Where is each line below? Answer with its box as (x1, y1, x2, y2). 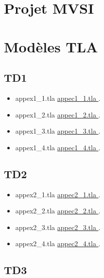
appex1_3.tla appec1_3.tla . (15, 126, 101, 136)
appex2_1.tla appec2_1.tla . (15, 189, 101, 199)
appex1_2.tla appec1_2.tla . (15, 109, 101, 119)
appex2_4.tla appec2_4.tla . (15, 238, 101, 249)
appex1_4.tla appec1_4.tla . (15, 142, 101, 152)
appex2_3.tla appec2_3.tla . (15, 222, 101, 232)
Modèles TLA (4, 36, 98, 56)
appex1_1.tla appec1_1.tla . (15, 93, 101, 103)
